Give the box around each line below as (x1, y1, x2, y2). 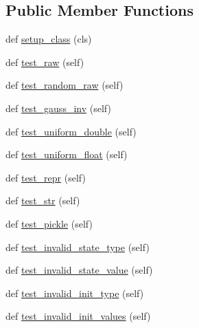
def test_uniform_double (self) (5, 124, 137, 138)
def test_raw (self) (5, 54, 84, 69)
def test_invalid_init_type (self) (5, 285, 144, 300)
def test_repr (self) (5, 170, 86, 184)
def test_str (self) (5, 193, 80, 208)
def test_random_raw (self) (5, 78, 124, 92)
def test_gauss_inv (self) (5, 100, 111, 115)
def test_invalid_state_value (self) (5, 263, 153, 277)
